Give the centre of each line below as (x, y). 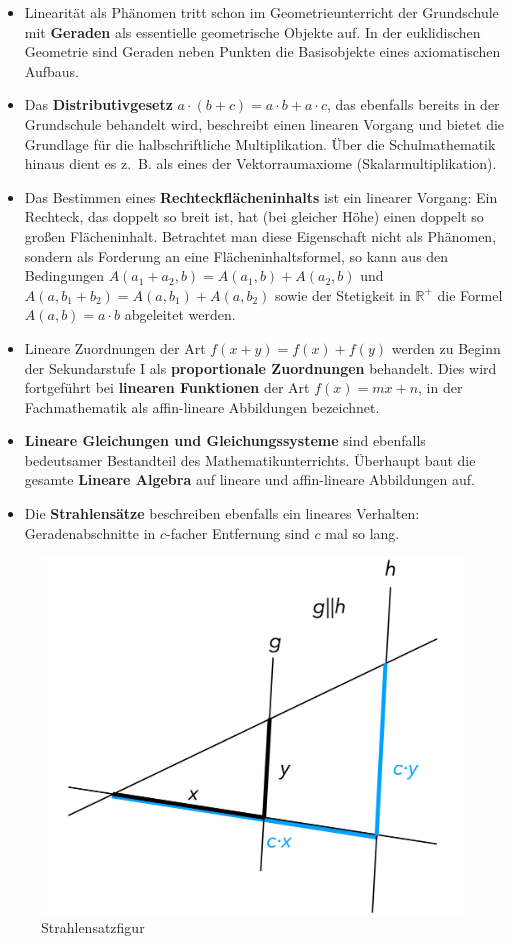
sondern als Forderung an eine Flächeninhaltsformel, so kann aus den (236, 255)
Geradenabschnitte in (90, 532)
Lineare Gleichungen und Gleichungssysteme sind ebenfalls (225, 440)
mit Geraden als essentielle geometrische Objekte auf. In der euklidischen (252, 31)
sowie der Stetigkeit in (343, 294)
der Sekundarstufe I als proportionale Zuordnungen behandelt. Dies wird (260, 367)
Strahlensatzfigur (93, 927)
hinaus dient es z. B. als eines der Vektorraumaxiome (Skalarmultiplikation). (260, 163)
